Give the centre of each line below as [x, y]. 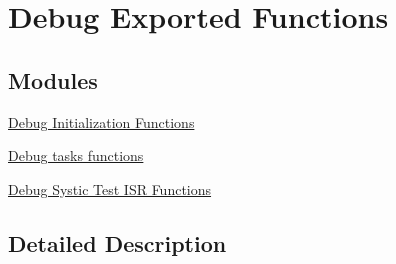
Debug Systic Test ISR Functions [110, 188]
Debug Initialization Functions [101, 121]
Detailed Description [117, 242]
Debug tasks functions [76, 155]
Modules [53, 79]
